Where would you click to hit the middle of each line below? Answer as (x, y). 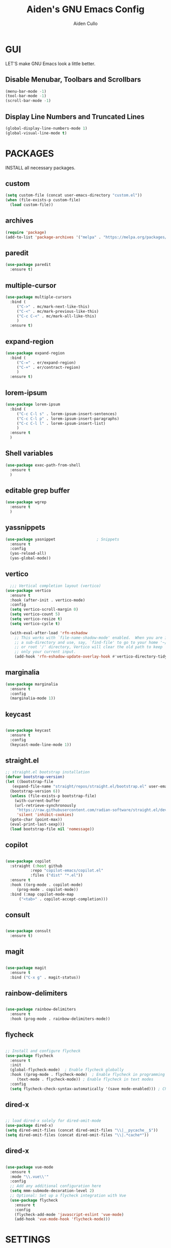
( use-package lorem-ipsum (33, 404)
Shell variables (29, 454)
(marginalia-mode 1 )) (33, 698)
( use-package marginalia (32, 684)
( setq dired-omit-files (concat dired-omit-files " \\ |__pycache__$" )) (82, 1130)
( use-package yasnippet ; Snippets (62, 539)
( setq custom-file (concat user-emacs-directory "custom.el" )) (74, 195)
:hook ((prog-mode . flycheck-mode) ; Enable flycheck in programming (88, 1075)
